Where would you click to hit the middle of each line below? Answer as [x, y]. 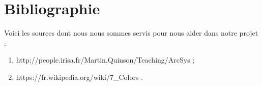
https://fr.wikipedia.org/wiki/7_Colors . [80, 77]
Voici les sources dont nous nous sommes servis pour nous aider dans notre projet [131, 33]
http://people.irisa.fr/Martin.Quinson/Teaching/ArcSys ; [105, 60]
